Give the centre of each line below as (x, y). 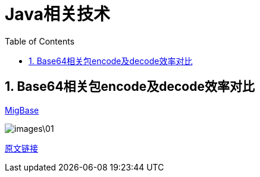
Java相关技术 (57, 14)
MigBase (22, 110)
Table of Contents (40, 41)
